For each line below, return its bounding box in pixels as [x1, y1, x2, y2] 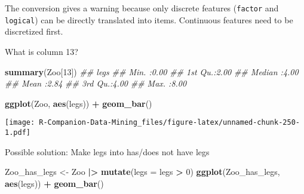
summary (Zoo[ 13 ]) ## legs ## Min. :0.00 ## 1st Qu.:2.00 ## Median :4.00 [5, 65, 299, 78]
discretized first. [5, 25, 63, 38]
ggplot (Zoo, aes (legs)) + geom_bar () [5, 97, 152, 109]
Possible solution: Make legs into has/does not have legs [5, 145, 210, 158]
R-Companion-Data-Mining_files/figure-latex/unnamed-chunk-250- [39, 118, 300, 127]
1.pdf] [5, 128, 30, 137]
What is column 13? [5, 45, 78, 57]
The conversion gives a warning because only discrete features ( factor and [5, 2, 279, 14]
